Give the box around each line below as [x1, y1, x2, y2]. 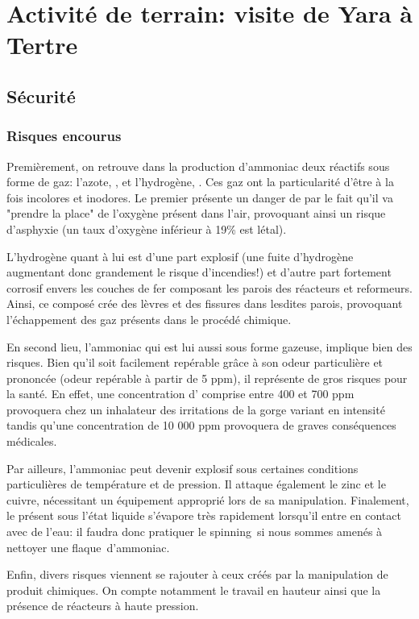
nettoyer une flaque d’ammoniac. [6, 538, 170, 555]
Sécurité [6, 83, 76, 108]
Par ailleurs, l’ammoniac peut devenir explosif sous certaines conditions [6, 459, 359, 476]
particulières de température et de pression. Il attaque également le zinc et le [6, 476, 386, 492]
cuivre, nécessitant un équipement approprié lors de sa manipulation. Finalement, [6, 491, 409, 508]
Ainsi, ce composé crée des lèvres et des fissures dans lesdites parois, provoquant [6, 295, 403, 312]
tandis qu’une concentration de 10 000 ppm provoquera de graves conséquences [6, 417, 396, 434]
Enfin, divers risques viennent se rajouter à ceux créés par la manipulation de [6, 566, 388, 583]
